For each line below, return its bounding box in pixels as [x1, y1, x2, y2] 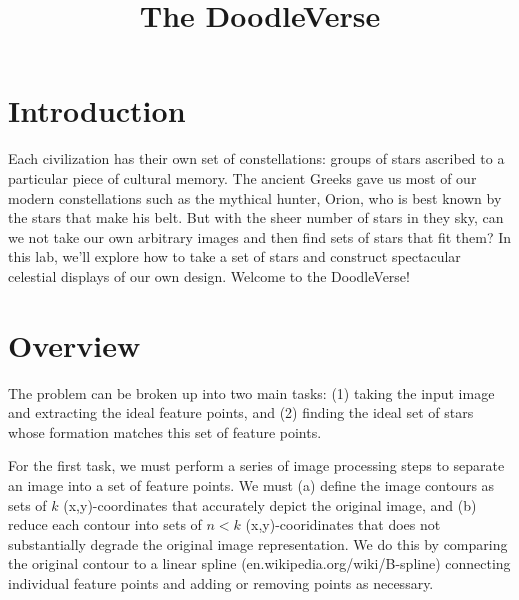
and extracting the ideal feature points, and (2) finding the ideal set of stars [8, 402, 474, 423]
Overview [8, 324, 141, 365]
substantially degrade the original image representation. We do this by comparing [8, 533, 508, 554]
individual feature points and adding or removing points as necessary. [8, 572, 434, 593]
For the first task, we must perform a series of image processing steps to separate [8, 455, 505, 476]
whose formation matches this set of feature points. [8, 421, 322, 442]
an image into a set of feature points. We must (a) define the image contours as [8, 474, 495, 495]
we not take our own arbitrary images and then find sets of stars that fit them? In [8, 226, 512, 247]
